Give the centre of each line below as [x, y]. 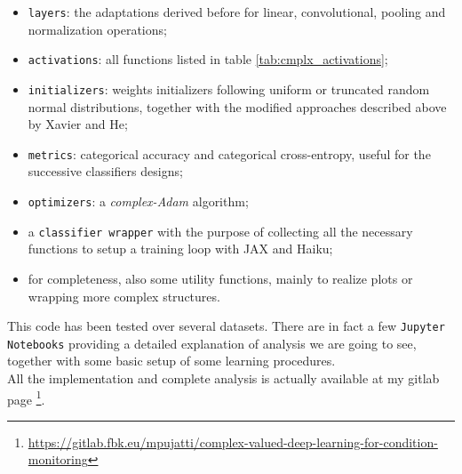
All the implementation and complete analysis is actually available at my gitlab [223, 378]
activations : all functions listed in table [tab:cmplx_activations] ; [208, 59]
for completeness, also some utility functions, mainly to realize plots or [220, 278]
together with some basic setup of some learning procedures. [171, 361]
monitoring [58, 459]
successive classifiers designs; [105, 171]
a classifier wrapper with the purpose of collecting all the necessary [220, 231]
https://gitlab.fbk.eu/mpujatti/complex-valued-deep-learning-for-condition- [233, 442]
